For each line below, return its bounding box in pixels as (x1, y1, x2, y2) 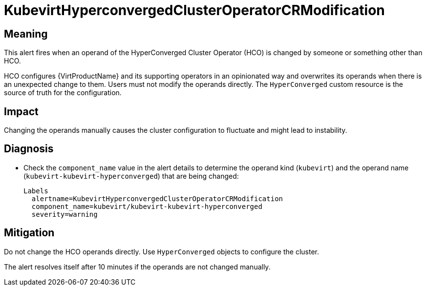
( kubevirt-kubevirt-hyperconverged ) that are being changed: (23, 171, 239, 180)
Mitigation (4, 227, 55, 239)
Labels (23, 186, 48, 195)
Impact (4, 105, 39, 118)
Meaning (4, 27, 48, 40)
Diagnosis (4, 143, 54, 155)
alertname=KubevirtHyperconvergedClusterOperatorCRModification (31, 194, 283, 203)
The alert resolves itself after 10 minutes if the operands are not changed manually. (4, 262, 271, 271)
